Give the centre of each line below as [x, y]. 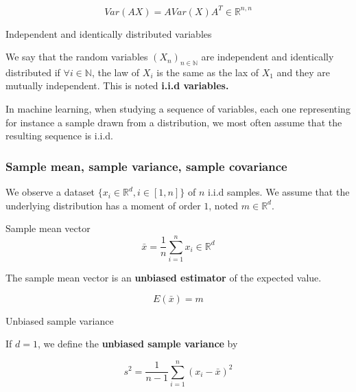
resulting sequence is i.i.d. [59, 136]
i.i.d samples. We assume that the [279, 192]
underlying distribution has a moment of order [103, 205]
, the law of [116, 72]
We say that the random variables [77, 57]
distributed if [33, 72]
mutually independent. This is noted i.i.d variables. [117, 85]
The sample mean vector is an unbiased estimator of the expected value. [164, 277]
